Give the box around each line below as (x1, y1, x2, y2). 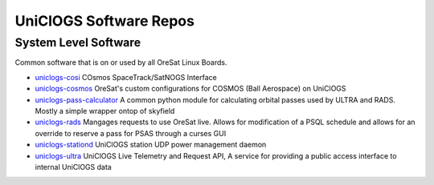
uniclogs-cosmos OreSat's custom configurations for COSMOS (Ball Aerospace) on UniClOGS (35, 84, 346, 94)
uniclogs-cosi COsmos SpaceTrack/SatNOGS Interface (35, 72, 217, 82)
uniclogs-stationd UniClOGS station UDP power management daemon (35, 140, 267, 150)
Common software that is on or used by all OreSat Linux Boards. (14, 58, 227, 67)
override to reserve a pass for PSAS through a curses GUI (35, 128, 227, 138)
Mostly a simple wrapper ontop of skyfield (35, 106, 175, 115)
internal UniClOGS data (35, 162, 112, 171)
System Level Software (14, 35, 141, 50)
